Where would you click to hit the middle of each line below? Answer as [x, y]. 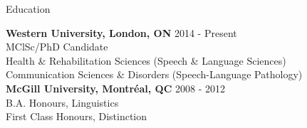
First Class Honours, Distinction [77, 116]
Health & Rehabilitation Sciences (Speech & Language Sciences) [146, 60]
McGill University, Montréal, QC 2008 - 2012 [115, 88]
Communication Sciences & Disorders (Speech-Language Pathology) [154, 74]
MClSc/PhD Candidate [57, 47]
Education [28, 9]
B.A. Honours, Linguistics [62, 102]
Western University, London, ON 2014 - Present [121, 32]
